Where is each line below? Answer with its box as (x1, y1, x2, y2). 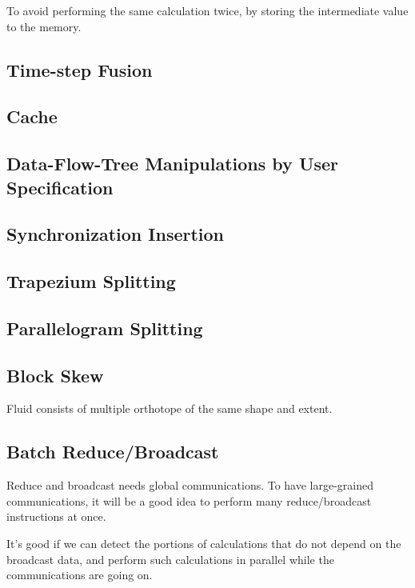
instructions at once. (6, 508, 106, 525)
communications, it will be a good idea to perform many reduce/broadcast (6, 492, 372, 509)
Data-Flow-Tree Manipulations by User (6, 151, 339, 176)
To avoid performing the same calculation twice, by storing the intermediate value (6, 2, 409, 18)
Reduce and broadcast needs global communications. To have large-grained (6, 477, 374, 494)
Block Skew (6, 362, 104, 387)
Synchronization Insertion (6, 222, 225, 246)
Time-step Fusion (6, 57, 153, 82)
